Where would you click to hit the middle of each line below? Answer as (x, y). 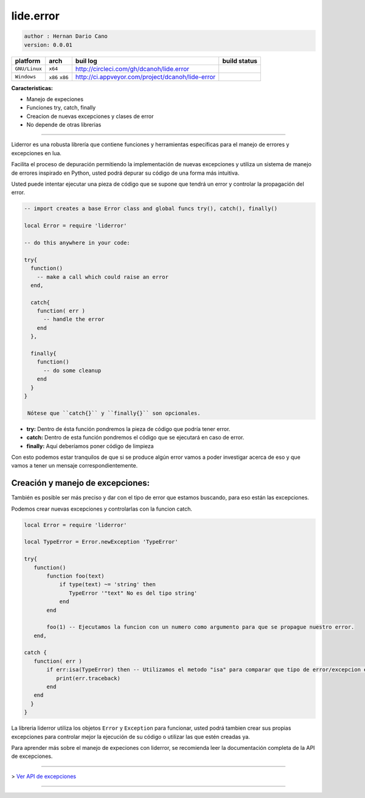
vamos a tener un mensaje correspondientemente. (75, 466)
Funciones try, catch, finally (61, 108)
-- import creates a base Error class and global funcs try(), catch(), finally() (151, 209)
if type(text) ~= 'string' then (108, 585)
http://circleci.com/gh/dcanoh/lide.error (132, 69)
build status (240, 61)
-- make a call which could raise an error (103, 277)
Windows (26, 77)
